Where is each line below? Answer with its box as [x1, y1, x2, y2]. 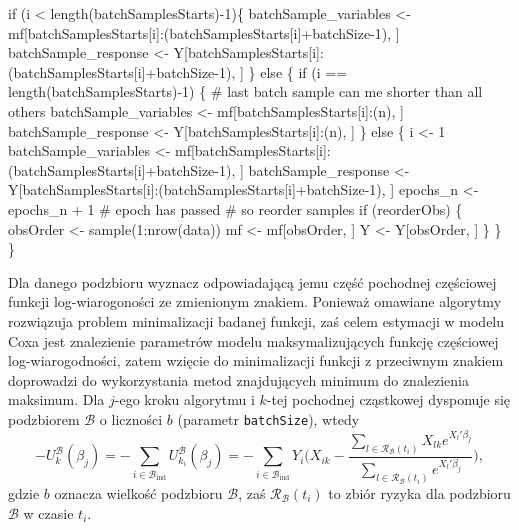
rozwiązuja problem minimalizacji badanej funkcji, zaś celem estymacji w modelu [8, 310, 505, 331]
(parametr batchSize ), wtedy [177, 408, 360, 429]
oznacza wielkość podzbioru [54, 483, 223, 504]
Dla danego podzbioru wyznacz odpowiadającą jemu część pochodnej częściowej [8, 271, 497, 292]
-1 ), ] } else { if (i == [214, 61, 348, 82]
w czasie [23, 502, 74, 523]
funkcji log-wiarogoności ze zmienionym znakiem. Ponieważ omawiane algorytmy [8, 291, 502, 312]
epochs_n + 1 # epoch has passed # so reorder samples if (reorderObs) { [8, 198, 463, 219]
